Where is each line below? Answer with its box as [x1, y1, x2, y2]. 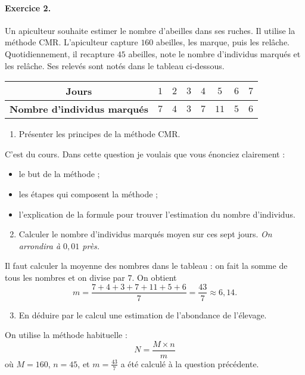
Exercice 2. [5, 1, 51, 14]
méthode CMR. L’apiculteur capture [5, 36, 138, 48]
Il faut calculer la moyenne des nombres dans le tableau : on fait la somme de [5, 259, 288, 272]
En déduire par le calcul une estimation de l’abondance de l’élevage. [18, 308, 267, 321]
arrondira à [18, 239, 61, 252]
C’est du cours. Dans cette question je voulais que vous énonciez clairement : [5, 147, 285, 160]
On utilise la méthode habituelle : [5, 328, 127, 341]
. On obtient [132, 271, 177, 283]
